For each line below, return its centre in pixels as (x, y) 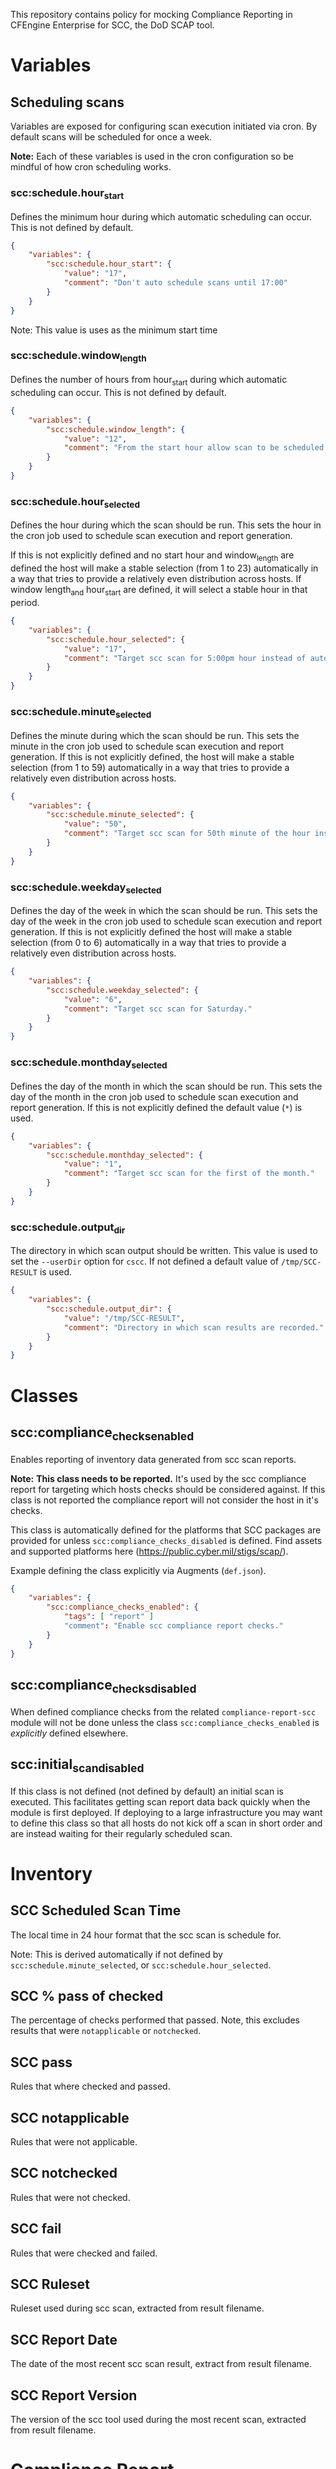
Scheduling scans (67, 102)
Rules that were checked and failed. (84, 2253)
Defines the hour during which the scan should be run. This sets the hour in (166, 525)
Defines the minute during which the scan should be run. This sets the (155, 735)
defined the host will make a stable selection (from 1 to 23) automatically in (164, 568)
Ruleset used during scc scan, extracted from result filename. (137, 2308)
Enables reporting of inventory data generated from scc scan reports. (153, 1459)
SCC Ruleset (50, 2284)
